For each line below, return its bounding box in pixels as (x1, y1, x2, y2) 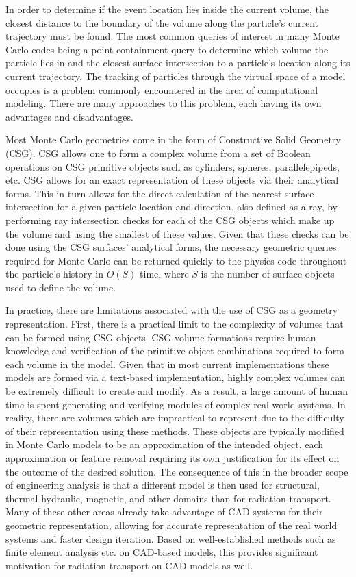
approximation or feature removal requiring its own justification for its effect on (5, 451, 340, 465)
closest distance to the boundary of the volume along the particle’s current (5, 15, 319, 29)
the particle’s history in (5, 267, 103, 281)
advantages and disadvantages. (5, 109, 133, 123)
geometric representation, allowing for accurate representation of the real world (5, 517, 338, 532)
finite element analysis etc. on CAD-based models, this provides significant (5, 545, 318, 559)
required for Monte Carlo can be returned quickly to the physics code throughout (5, 253, 347, 267)
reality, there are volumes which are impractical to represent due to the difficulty (5, 410, 344, 425)
